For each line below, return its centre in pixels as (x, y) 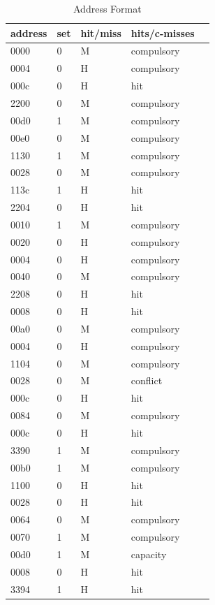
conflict (147, 380)
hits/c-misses (163, 32)
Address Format (107, 8)
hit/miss (101, 32)
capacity (149, 554)
